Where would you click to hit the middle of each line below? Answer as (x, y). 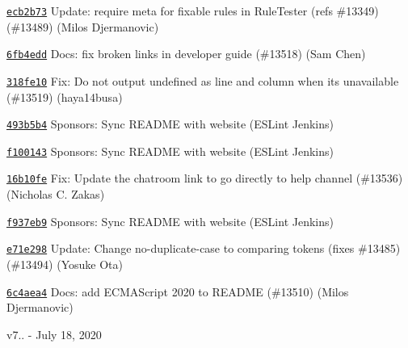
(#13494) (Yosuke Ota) (65, 264)
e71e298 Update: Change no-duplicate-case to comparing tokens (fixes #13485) (204, 248)
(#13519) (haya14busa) (65, 96)
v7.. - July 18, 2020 (54, 334)
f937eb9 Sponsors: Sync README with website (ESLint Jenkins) (170, 221)
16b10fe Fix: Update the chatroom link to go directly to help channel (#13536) (205, 178)
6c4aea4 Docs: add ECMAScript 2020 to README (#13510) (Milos (178, 291)
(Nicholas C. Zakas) (56, 194)
